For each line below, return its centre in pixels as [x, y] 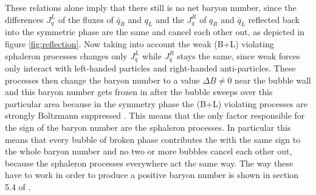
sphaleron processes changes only [66, 55]
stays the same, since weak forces [239, 55]
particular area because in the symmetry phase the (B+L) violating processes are [156, 103]
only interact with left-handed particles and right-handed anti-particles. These [150, 68]
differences [24, 19]
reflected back [274, 19]
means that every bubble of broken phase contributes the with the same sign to [153, 139]
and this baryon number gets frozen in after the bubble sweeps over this [139, 92]
